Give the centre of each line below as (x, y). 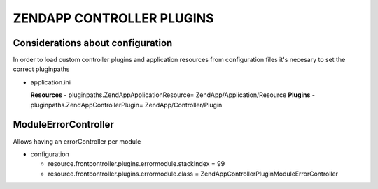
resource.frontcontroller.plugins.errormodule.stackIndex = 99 (136, 164)
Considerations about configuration (93, 43)
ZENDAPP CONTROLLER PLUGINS (113, 18)
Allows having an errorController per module (77, 141)
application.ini (51, 82)
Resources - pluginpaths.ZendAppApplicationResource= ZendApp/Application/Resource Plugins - (173, 95)
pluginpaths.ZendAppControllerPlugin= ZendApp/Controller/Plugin (126, 105)
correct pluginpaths (41, 69)
